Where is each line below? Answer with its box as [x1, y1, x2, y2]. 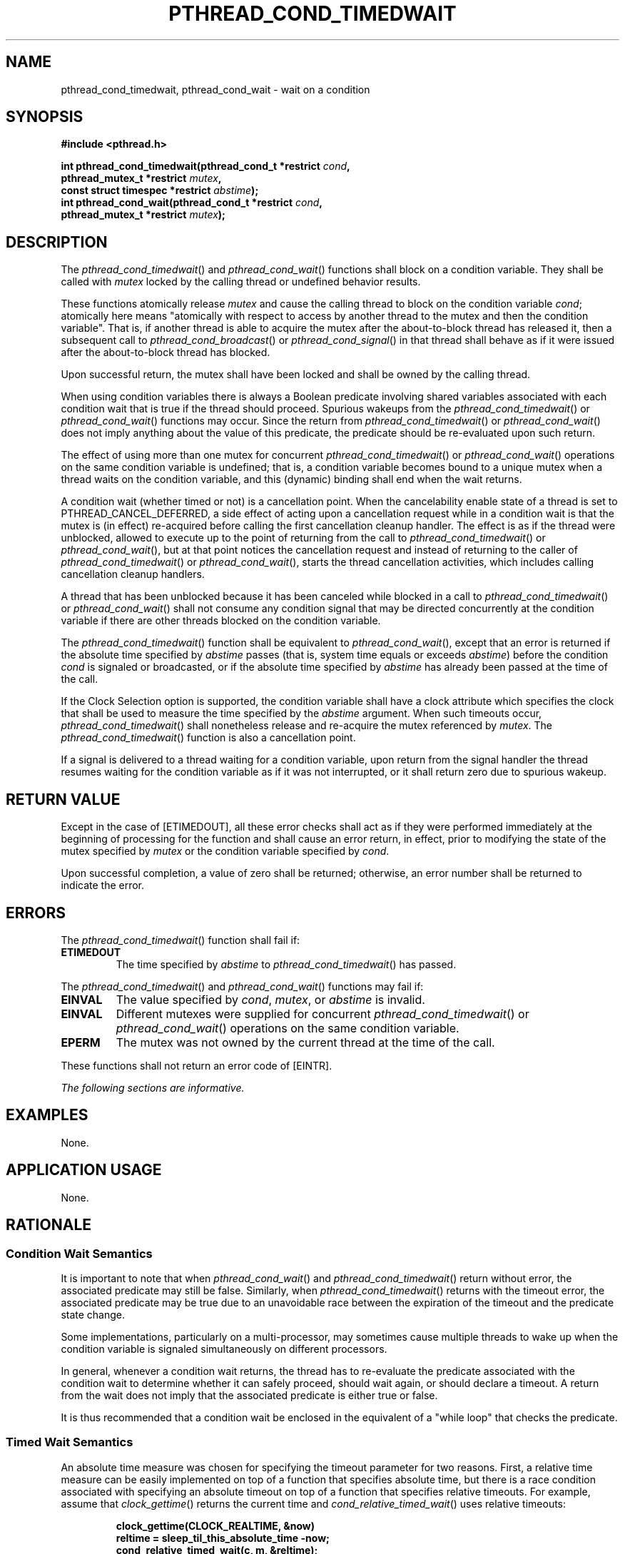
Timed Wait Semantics [6, 1435, 133, 1450]
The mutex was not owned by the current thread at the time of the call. [116, 1035, 495, 1050]
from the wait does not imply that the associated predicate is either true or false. [61, 1388, 438, 1401]
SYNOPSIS [6, 108, 83, 126]
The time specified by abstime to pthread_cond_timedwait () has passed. [116, 958, 457, 970]
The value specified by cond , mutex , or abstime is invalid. [116, 992, 425, 1007]
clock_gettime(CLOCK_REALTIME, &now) [116, 1519, 315, 1532]
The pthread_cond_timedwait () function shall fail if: [61, 933, 300, 946]
